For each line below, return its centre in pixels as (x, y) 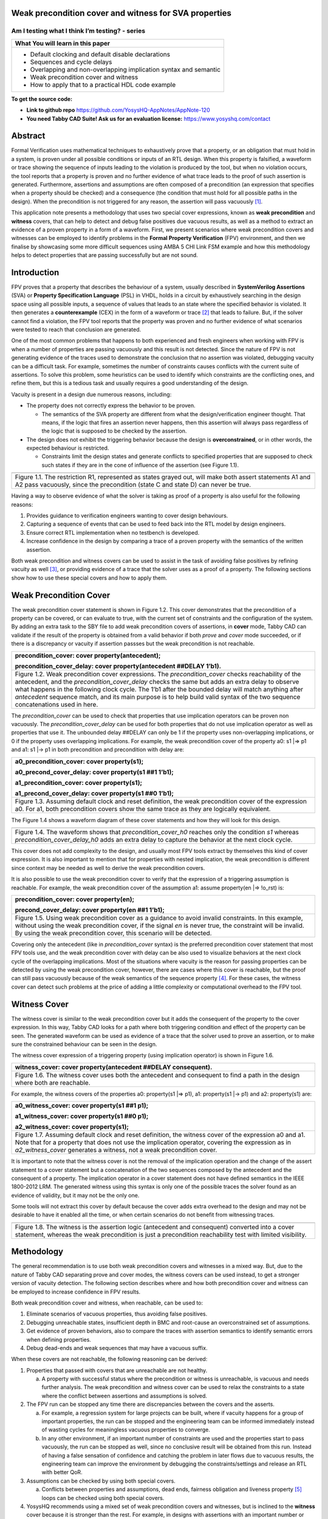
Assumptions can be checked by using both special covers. (101, 1481)
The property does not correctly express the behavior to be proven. (111, 406)
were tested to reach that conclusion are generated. (76, 329)
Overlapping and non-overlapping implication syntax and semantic (125, 69)
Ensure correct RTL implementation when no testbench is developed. (113, 532)
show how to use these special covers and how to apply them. (89, 578)
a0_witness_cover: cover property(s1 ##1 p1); (82, 1106)
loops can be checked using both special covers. (103, 1498)
